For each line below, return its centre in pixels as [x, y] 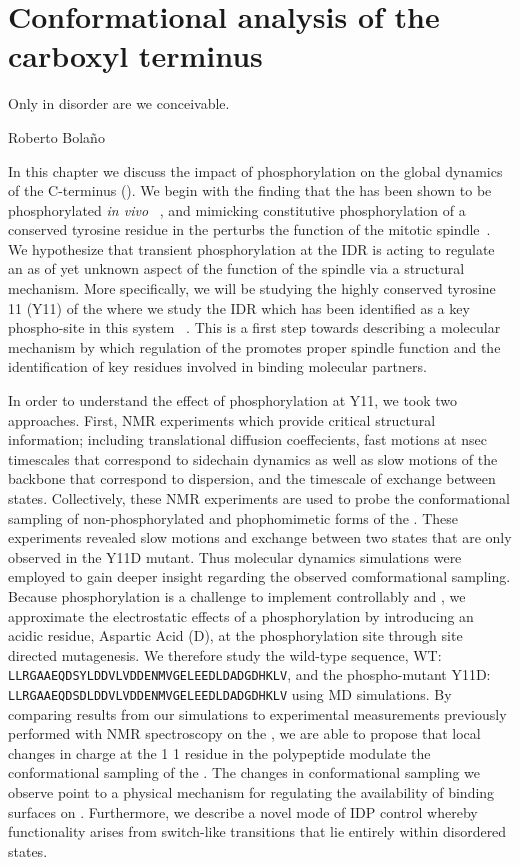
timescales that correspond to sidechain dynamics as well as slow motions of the [253, 458]
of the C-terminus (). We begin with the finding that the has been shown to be [250, 190]
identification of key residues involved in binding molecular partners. [217, 366]
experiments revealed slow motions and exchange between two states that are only [260, 537]
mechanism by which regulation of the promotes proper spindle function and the [254, 346]
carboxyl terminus [135, 55]
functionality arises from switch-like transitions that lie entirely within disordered [257, 831]
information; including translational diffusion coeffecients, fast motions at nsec [247, 439]
